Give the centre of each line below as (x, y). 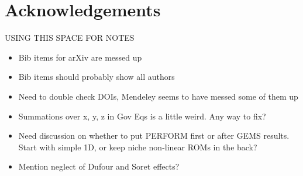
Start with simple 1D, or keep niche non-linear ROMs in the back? (138, 147)
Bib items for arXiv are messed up (80, 57)
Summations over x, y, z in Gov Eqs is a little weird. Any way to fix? (142, 116)
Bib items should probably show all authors (97, 77)
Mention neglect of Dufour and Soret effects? (99, 166)
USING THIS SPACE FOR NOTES (70, 38)
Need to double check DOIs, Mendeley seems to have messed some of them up (158, 96)
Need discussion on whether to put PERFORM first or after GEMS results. (154, 135)
